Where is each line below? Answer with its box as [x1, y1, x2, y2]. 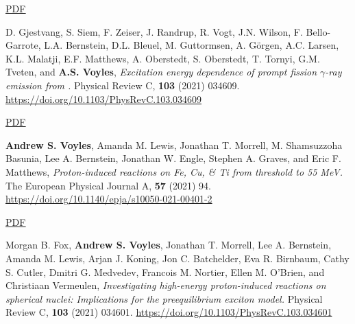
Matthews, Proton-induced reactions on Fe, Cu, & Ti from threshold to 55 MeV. [5, 164, 343, 178]
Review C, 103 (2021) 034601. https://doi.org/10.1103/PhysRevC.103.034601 [5, 305, 332, 319]
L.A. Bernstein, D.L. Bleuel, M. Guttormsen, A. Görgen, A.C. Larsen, [44, 38, 339, 52]
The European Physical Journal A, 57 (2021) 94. [5, 178, 211, 192]
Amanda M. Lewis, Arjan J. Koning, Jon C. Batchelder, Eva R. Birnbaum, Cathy [5, 251, 350, 265]
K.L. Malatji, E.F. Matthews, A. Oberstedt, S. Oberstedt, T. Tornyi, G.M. [5, 51, 320, 65]
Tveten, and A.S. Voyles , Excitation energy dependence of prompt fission [5, 65, 317, 79]
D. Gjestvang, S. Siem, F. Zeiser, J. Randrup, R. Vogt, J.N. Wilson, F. [5, 24, 303, 38]
